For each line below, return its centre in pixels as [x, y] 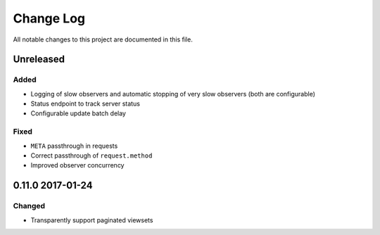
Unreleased [39, 59]
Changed [29, 206]
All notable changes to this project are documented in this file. [103, 39]
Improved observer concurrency [77, 165]
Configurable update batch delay [78, 113]
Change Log [49, 18]
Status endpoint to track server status [85, 104]
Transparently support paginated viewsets [92, 220]
